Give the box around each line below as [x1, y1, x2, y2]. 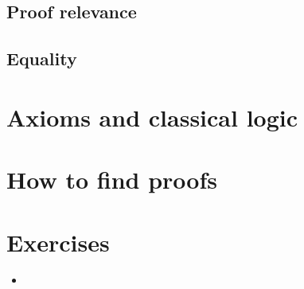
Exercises [6, 225, 110, 258]
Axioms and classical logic [6, 100, 298, 133]
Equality [6, 46, 77, 71]
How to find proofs [6, 163, 217, 196]
